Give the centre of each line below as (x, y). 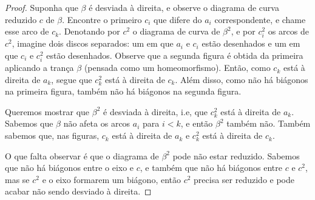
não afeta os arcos (97, 123)
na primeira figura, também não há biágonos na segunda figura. (123, 91)
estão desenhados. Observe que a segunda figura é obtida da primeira (175, 55)
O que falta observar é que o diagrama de (82, 155)
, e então (197, 123)
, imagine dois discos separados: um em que (93, 43)
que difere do (178, 19)
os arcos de (288, 31)
